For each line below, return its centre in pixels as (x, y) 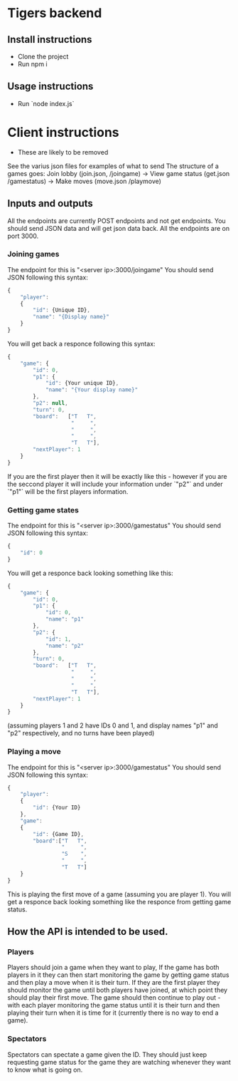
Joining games (33, 254)
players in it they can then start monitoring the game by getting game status (118, 975)
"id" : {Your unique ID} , (82, 383)
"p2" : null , (51, 403)
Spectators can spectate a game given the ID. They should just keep (107, 1054)
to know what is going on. (45, 1070)
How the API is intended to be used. (88, 932)
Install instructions (50, 40)
